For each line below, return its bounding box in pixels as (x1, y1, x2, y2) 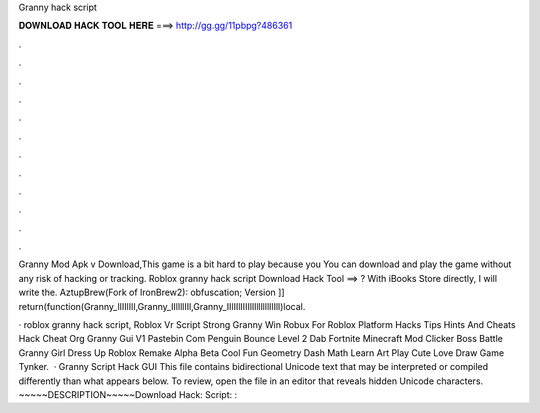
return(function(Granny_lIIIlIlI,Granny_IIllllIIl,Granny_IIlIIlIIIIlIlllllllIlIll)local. (18, 300, 306, 312)
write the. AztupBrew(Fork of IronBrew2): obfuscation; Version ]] (18, 286, 285, 299)
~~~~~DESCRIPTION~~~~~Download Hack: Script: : (18, 388, 238, 400)
